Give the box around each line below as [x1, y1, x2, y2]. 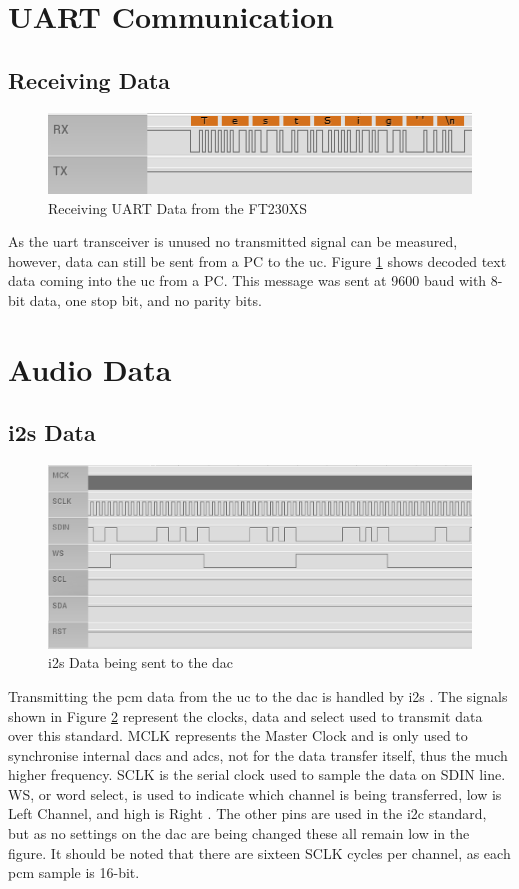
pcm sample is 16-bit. [8, 862, 140, 883]
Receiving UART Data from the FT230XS [48, 197, 308, 218]
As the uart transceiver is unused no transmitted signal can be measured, [8, 231, 458, 252]
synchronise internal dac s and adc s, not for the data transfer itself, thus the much [8, 744, 508, 765]
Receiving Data [8, 64, 171, 95]
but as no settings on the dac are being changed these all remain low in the [8, 823, 470, 844]
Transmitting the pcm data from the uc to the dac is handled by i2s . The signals [8, 685, 508, 706]
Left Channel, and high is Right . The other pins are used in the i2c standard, [8, 803, 487, 824]
